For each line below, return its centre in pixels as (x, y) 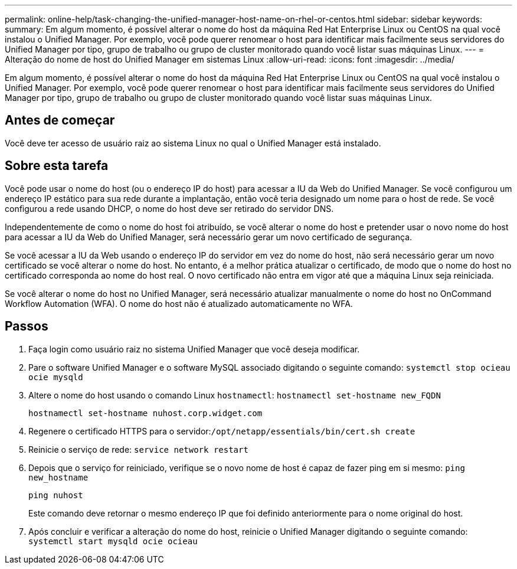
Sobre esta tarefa (57, 166)
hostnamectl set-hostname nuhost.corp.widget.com (145, 413)
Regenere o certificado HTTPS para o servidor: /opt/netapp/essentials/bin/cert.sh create (222, 431)
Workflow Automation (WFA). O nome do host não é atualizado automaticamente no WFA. (179, 303)
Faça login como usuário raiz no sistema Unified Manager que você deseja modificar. (194, 349)
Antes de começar (60, 120)
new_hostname (58, 477)
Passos (27, 326)
